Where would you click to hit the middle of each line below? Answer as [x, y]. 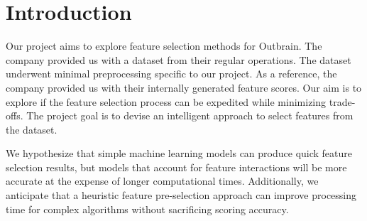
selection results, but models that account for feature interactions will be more [176, 167]
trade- [342, 101]
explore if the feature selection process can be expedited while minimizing [166, 101]
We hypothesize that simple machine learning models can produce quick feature [179, 153]
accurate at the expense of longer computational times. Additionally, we [162, 181]
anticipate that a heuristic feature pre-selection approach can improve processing [181, 195]
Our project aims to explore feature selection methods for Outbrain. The [164, 46]
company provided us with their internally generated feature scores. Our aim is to [184, 87]
